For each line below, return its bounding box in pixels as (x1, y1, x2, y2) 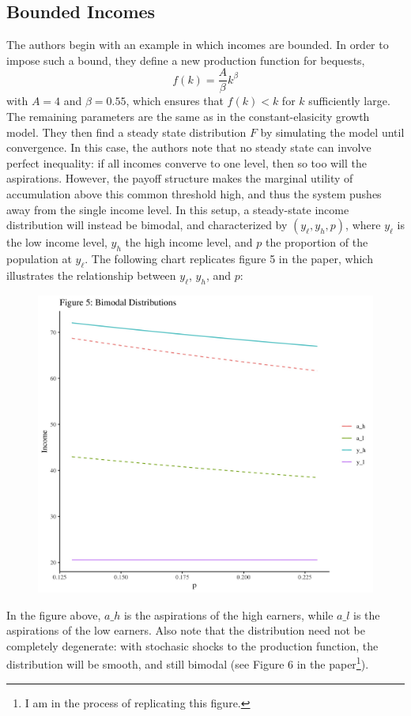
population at (6, 251, 72, 266)
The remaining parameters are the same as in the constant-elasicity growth (6, 108, 370, 125)
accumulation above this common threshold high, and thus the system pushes (6, 186, 382, 202)
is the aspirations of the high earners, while (123, 606, 334, 623)
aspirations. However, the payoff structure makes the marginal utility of (6, 170, 353, 187)
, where (345, 217, 381, 233)
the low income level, (6, 234, 107, 251)
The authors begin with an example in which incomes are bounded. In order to (6, 36, 389, 53)
